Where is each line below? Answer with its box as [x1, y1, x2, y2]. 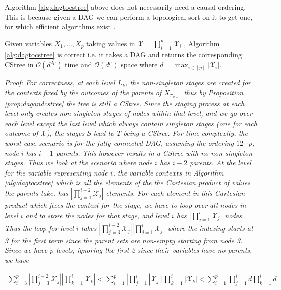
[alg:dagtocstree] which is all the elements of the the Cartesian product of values [5, 177, 250, 188]
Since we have [5, 245, 48, 255]
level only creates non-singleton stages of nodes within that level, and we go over [5, 108, 252, 119]
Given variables [5, 38, 52, 48]
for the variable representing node [5, 167, 108, 178]
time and [65, 59, 92, 70]
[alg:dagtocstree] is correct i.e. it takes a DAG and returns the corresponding [5, 49, 242, 60]
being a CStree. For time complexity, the [123, 128, 248, 138]
